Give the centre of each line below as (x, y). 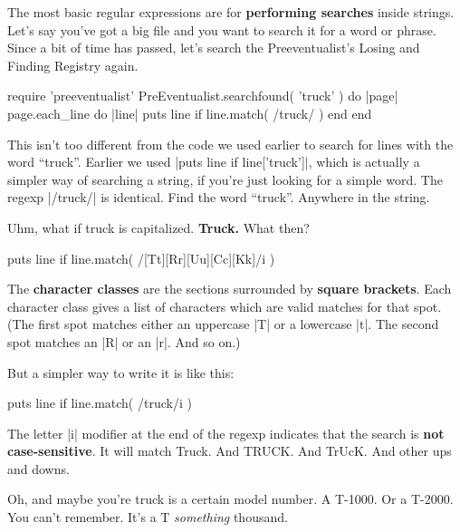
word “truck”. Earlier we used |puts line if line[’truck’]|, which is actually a (214, 162)
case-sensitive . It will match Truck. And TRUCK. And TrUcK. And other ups (230, 451)
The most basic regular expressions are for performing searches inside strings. (231, 12)
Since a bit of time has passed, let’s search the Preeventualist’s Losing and (214, 48)
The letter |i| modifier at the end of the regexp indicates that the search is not (226, 433)
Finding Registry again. (73, 65)
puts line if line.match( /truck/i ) (100, 403)
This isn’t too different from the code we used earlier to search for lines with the (230, 144)
